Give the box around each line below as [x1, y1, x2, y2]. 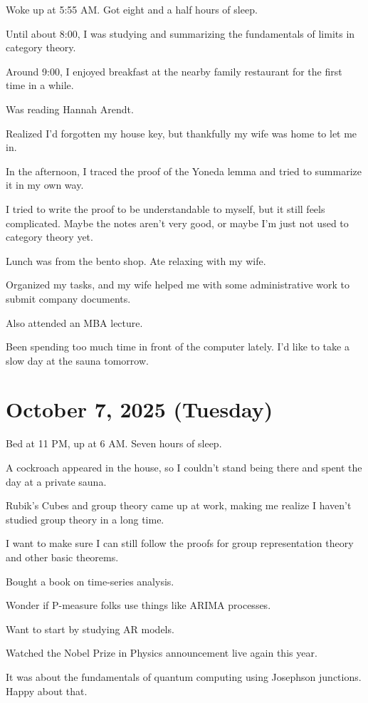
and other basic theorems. [6, 549, 119, 564]
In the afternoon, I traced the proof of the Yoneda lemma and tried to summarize [6, 163, 362, 178]
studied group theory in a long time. [6, 511, 164, 526]
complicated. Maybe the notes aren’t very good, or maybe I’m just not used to [6, 215, 349, 230]
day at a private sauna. [6, 474, 107, 489]
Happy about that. [6, 683, 88, 698]
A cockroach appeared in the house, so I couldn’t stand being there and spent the [6, 460, 362, 474]
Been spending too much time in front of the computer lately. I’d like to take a [6, 339, 349, 354]
